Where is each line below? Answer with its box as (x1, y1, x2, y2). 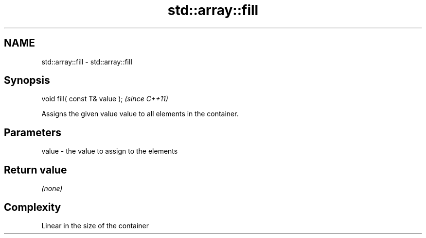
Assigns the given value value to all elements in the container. (41, 110, 239, 118)
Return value (4, 163, 67, 176)
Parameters (4, 126, 61, 139)
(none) (41, 184, 63, 193)
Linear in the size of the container (41, 221, 149, 230)
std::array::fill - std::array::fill (41, 57, 132, 66)
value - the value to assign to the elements (41, 147, 178, 156)
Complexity (4, 201, 61, 213)
